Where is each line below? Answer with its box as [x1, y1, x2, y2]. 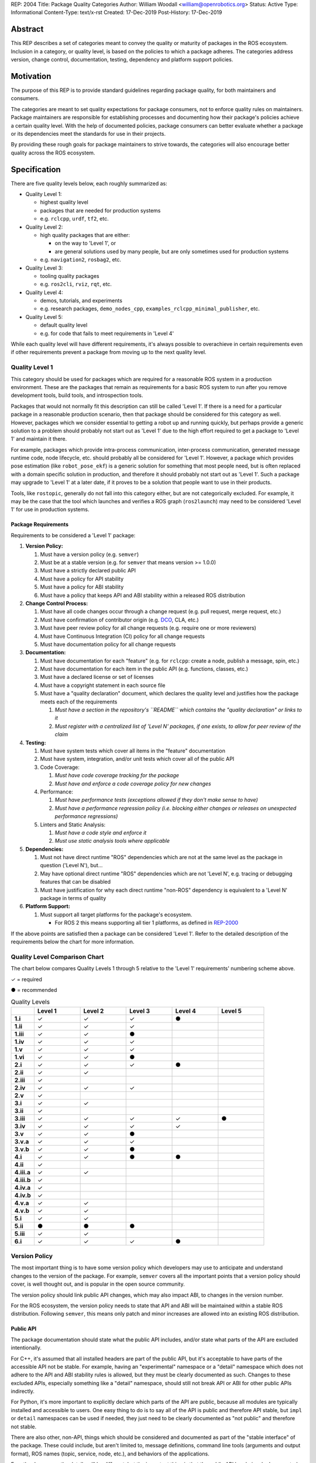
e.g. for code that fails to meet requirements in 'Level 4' [40, 329, 174, 336]
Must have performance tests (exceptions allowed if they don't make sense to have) [54, 796, 259, 803]
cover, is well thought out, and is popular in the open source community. [11, 1280, 185, 1287]
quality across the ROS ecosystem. [11, 149, 95, 156]
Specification [11, 164, 61, 174]
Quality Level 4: [25, 289, 64, 296]
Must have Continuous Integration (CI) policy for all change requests [40, 633, 205, 640]
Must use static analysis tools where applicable [54, 837, 170, 844]
